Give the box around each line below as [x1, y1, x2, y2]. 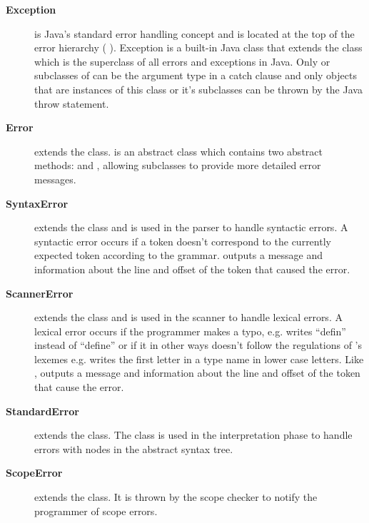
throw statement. [34, 96, 109, 111]
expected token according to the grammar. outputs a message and [34, 248, 323, 263]
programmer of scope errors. [34, 503, 158, 518]
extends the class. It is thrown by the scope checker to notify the [34, 489, 318, 504]
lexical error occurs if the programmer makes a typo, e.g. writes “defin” [34, 323, 346, 338]
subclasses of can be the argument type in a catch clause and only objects [34, 68, 357, 83]
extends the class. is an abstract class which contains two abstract [34, 143, 323, 158]
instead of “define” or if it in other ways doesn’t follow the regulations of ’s [34, 337, 363, 352]
